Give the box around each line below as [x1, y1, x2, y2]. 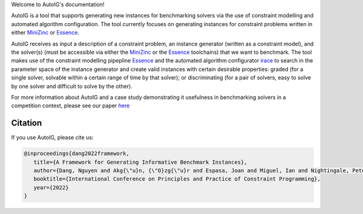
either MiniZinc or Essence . [11, 29, 80, 36]
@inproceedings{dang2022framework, [24, 150, 129, 157]
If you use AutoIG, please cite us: [11, 134, 94, 141]
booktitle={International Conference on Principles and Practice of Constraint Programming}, [33, 176, 321, 182]
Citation [11, 118, 42, 129]
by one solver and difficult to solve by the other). [11, 82, 132, 90]
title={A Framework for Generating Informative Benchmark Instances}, [33, 158, 247, 166]
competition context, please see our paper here [11, 102, 130, 109]
